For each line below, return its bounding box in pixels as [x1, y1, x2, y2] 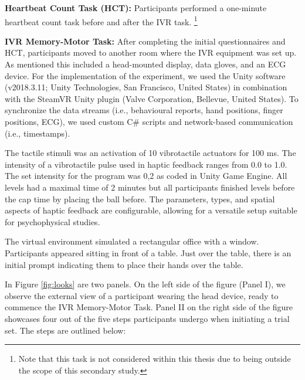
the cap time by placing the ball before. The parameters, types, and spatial [5, 192, 275, 205]
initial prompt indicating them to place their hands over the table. [5, 258, 243, 270]
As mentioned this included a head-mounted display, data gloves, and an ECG [5, 58, 286, 70]
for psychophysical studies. [5, 215, 100, 228]
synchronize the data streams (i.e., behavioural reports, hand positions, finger [5, 104, 283, 116]
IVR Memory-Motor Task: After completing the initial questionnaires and [5, 35, 286, 47]
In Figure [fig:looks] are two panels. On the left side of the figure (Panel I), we [5, 278, 286, 290]
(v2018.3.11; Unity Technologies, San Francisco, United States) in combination [5, 81, 287, 93]
